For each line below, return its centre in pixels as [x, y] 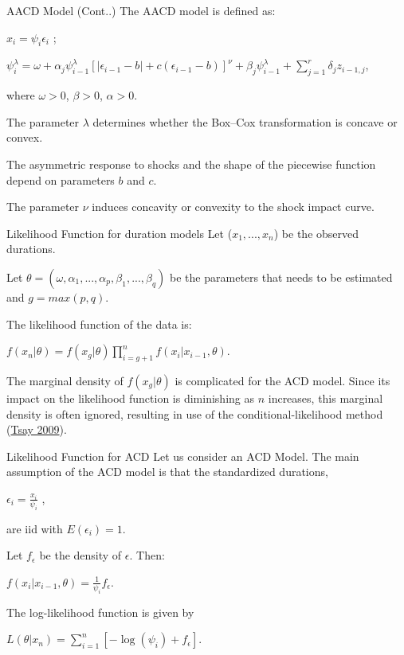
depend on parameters [61, 179]
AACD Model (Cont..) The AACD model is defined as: [141, 10]
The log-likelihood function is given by [100, 612]
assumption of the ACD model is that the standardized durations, [167, 472]
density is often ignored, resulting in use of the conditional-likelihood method [195, 413]
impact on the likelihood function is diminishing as [130, 398]
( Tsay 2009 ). [37, 429]
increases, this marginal [326, 398]
